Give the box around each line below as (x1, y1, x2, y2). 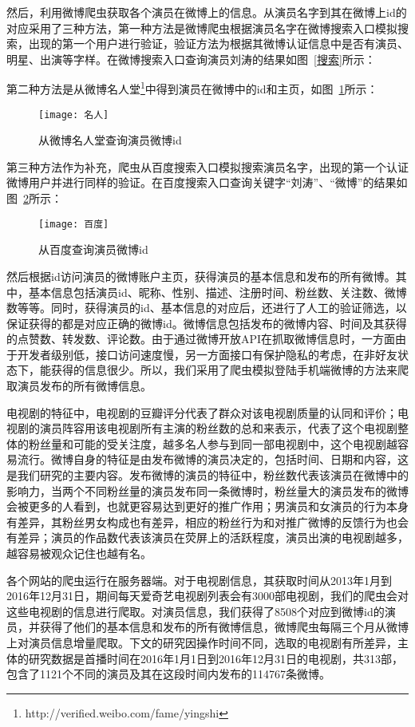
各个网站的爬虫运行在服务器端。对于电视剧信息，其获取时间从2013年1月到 (6, 571, 392, 588)
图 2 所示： (6, 190, 62, 207)
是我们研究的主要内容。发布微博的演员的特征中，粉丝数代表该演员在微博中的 (6, 467, 409, 484)
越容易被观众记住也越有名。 (6, 545, 152, 561)
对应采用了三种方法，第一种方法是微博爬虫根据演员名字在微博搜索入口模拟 (6, 19, 397, 36)
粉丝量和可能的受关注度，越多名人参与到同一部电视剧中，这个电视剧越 (28, 435, 397, 452)
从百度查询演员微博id (38, 241, 148, 258)
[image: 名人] (38, 109, 109, 121)
